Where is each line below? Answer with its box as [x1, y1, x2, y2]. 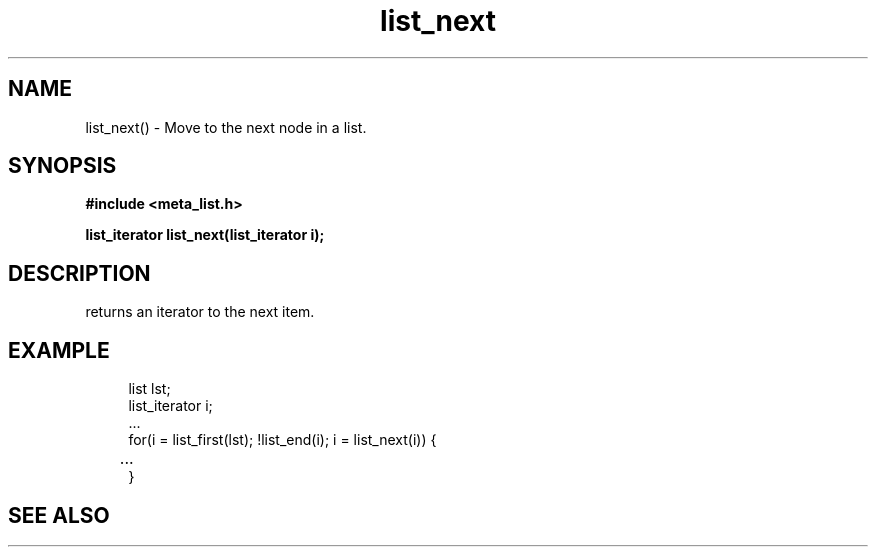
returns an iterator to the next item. [85, 303, 315, 321]
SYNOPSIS [8, 153, 117, 179]
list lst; [128, 380, 171, 398]
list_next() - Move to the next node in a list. [85, 118, 367, 136]
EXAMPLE [8, 337, 110, 363]
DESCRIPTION [8, 260, 151, 286]
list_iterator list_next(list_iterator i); [85, 226, 325, 244]
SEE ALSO [8, 502, 110, 528]
